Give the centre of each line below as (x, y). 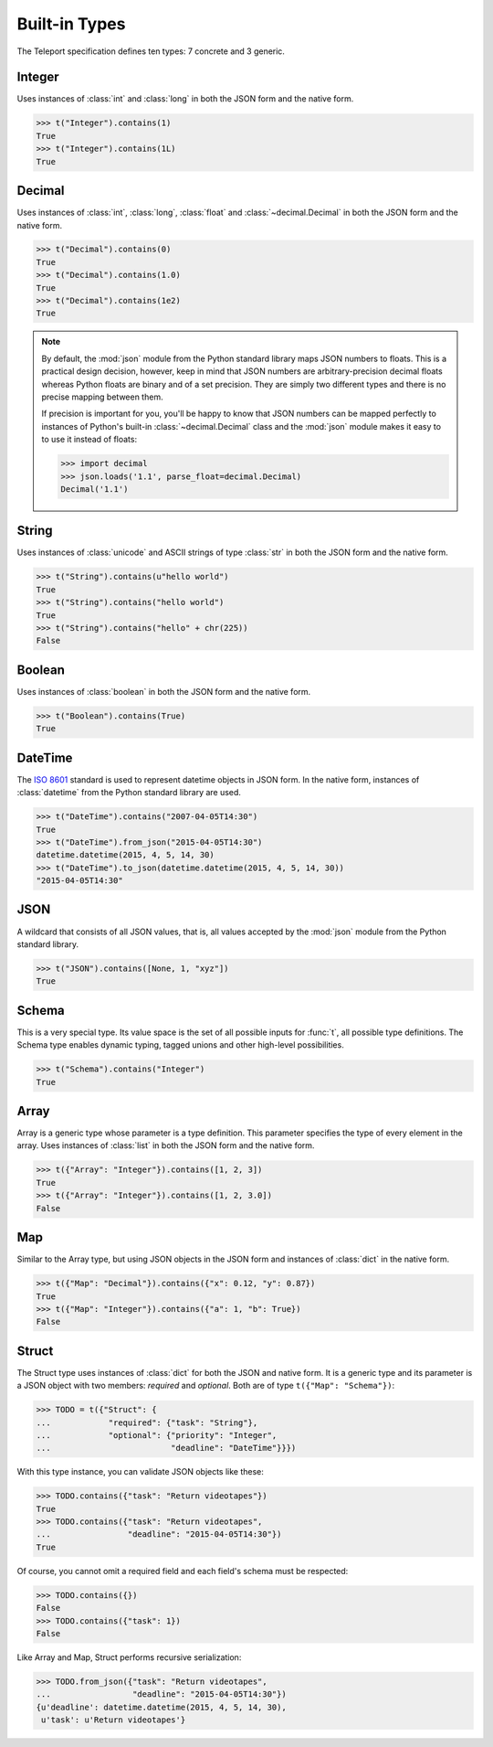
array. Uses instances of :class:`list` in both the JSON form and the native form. (166, 1145)
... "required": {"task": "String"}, (147, 1422)
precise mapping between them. (102, 397)
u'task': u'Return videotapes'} (114, 1720)
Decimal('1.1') (94, 489)
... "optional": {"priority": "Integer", (157, 1435)
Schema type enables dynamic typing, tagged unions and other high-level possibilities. (180, 1045)
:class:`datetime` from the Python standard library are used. (129, 793)
